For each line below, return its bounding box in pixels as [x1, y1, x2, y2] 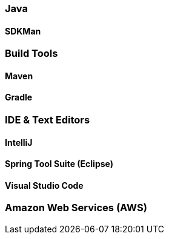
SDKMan [5, 25, 41, 36]
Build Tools [5, 47, 58, 60]
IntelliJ [5, 137, 33, 148]
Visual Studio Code [5, 180, 84, 191]
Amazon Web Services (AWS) [5, 201, 147, 214]
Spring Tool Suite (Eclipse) [5, 159, 113, 169]
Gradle [5, 92, 33, 103]
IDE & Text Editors [5, 114, 90, 126]
